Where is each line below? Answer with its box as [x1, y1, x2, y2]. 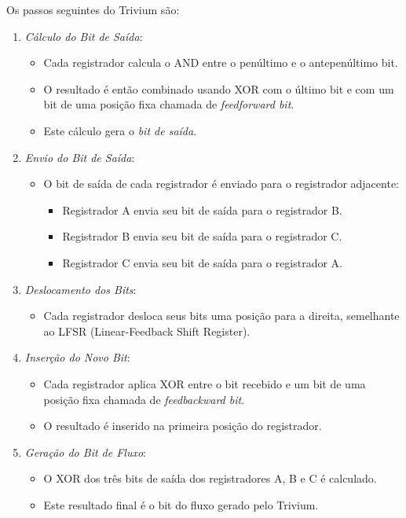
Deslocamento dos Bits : [24, 281, 137, 297]
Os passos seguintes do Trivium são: [6, 2, 180, 17]
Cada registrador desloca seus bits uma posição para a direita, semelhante [43, 307, 400, 324]
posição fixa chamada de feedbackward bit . [43, 391, 245, 407]
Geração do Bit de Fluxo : [24, 443, 147, 460]
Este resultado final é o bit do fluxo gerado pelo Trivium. [43, 496, 319, 512]
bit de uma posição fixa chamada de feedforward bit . [43, 96, 294, 112]
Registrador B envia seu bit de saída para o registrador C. [62, 228, 342, 244]
